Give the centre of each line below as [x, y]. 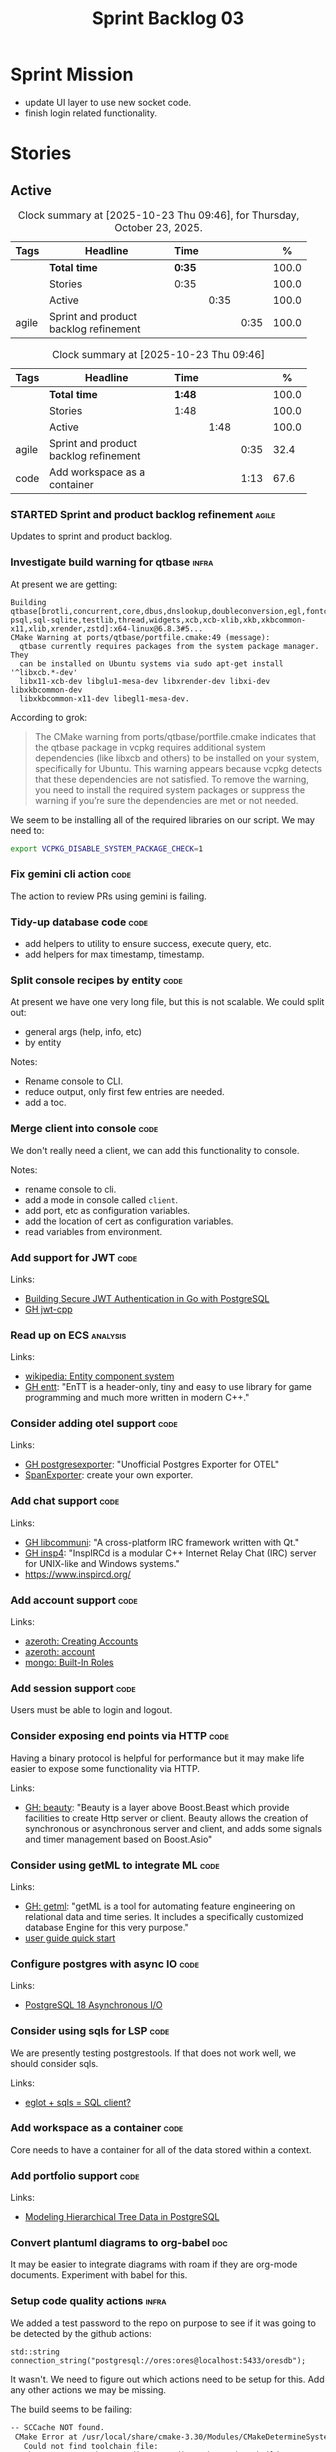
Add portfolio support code [75, 2175]
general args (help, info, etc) [83, 1032]
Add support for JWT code [74, 1257]
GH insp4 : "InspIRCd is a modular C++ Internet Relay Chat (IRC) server [170, 1553]
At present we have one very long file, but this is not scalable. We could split [167, 1002]
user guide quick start [70, 1938]
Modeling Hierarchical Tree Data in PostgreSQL [122, 2217]
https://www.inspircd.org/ [78, 1574]
